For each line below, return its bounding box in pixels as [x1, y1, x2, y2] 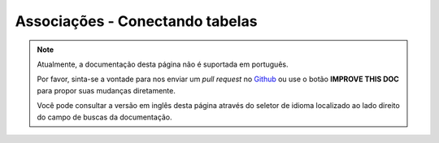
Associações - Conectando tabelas [15, 12, 258, 30]
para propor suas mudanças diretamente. [37, 85, 176, 95]
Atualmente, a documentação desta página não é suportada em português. [37, 59, 289, 69]
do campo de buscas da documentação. [37, 112, 172, 122]
